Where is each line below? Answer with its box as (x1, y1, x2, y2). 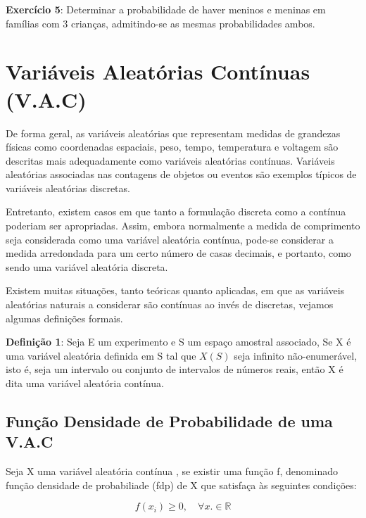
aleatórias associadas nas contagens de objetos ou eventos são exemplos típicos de (6, 167, 357, 182)
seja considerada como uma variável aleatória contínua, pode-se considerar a (6, 232, 334, 246)
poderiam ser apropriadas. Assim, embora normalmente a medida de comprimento (6, 218, 360, 233)
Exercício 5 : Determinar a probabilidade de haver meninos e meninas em (6, 2, 326, 16)
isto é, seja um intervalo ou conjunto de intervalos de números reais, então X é (6, 362, 343, 377)
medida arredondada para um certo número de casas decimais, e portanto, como (6, 246, 351, 260)
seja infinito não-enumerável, (234, 348, 358, 362)
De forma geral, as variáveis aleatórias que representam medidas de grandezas (6, 125, 341, 140)
